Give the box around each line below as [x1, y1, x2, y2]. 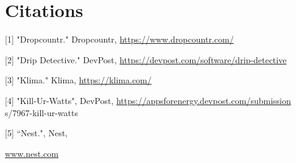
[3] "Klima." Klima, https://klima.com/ [5, 74, 152, 86]
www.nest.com [5, 147, 58, 159]
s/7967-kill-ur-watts [5, 106, 78, 119]
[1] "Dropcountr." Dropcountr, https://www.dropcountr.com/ [5, 33, 234, 46]
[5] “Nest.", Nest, [5, 127, 68, 139]
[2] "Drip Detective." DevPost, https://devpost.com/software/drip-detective [5, 53, 287, 66]
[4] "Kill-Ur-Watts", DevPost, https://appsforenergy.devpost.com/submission [5, 94, 291, 106]
